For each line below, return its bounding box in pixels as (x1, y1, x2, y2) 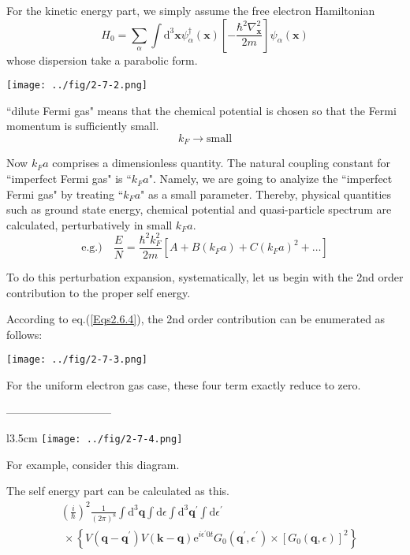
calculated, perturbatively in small (6, 216, 173, 233)
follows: (6, 326, 43, 342)
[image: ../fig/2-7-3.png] (6, 354, 147, 366)
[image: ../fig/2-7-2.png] (6, 80, 147, 91)
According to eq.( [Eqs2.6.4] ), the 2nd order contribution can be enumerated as (6, 311, 386, 327)
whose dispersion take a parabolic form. (6, 51, 198, 68)
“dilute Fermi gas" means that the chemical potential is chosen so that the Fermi (6, 102, 397, 118)
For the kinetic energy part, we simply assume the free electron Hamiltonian (6, 2, 375, 18)
